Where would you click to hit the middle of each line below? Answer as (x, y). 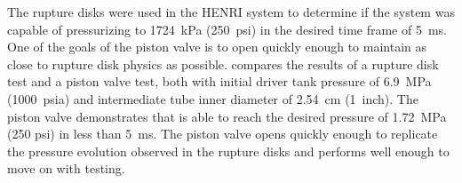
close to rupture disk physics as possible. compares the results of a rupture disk (223, 64)
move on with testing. (66, 168)
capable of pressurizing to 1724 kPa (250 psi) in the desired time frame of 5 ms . (227, 29)
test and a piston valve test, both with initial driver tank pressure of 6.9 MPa (219, 81)
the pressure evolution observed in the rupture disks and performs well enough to (228, 151)
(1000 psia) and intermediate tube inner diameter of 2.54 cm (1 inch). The (213, 98)
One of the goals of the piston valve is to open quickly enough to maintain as (217, 47)
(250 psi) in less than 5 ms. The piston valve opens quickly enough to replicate (223, 134)
